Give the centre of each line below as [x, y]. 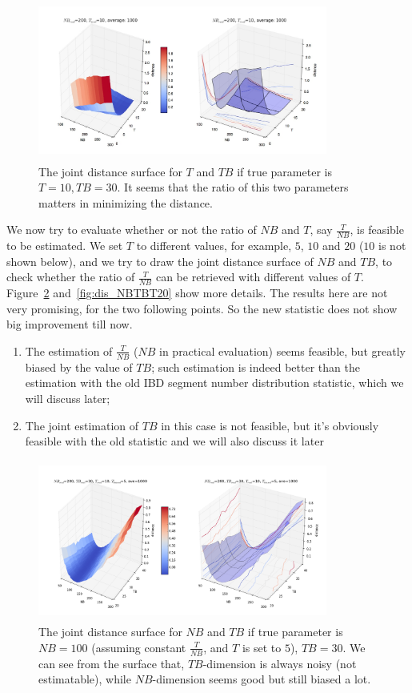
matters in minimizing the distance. [126, 202]
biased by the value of [79, 367]
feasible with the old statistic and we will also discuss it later [174, 441]
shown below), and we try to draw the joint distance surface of [160, 261]
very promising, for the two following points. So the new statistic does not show [202, 308]
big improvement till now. [70, 324]
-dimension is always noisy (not [280, 663]
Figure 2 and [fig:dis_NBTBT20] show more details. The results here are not [197, 293]
